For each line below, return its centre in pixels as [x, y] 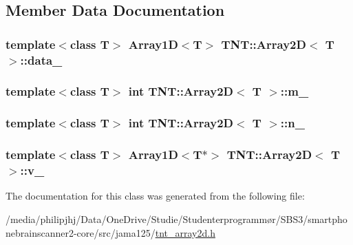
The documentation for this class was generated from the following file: [155, 196]
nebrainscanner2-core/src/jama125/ [81, 232]
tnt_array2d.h [185, 232]
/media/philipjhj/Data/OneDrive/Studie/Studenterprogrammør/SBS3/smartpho [176, 219]
